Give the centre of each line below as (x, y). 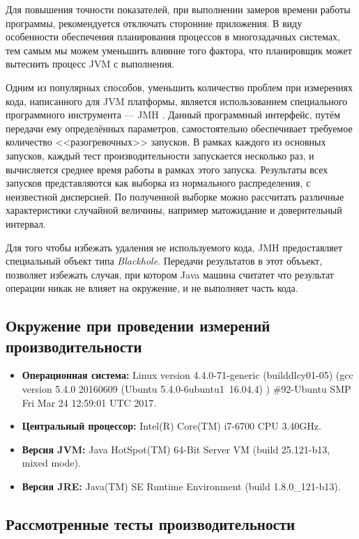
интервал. (26, 223)
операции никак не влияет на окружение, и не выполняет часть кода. (152, 288)
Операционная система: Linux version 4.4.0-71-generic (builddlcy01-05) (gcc (188, 375)
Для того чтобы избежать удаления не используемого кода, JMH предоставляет (174, 247)
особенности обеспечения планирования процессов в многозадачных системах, (173, 37)
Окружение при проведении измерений (138, 326)
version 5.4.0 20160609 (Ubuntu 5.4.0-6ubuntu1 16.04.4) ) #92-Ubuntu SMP (186, 389)
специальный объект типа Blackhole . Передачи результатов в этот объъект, (164, 261)
